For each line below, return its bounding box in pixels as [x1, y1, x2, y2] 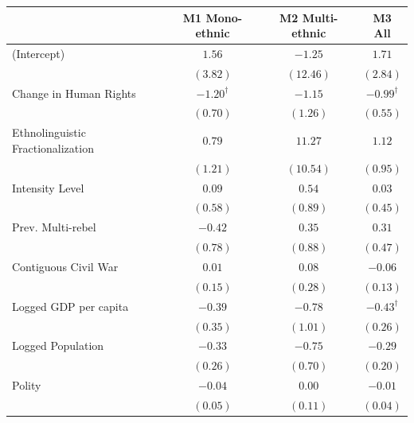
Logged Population [12, 337, 104, 354]
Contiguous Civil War [12, 258, 119, 274]
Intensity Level [12, 179, 84, 196]
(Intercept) [12, 45, 65, 61]
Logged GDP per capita [12, 297, 129, 314]
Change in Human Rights [12, 84, 136, 101]
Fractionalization [12, 139, 94, 156]
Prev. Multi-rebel [12, 219, 96, 235]
